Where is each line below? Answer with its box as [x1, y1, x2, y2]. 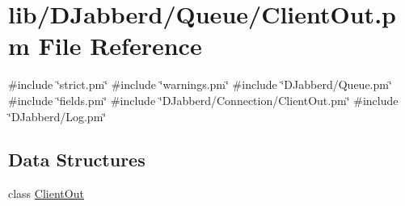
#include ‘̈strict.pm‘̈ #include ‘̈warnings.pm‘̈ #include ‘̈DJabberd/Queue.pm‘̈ [8, 76, 392, 93]
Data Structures [8, 147, 146, 172]
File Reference [38, 29, 202, 62]
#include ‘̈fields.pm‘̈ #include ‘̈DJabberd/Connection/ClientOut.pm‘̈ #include [8, 91, 399, 108]
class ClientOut [8, 185, 84, 202]
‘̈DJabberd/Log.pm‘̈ [8, 107, 107, 124]
